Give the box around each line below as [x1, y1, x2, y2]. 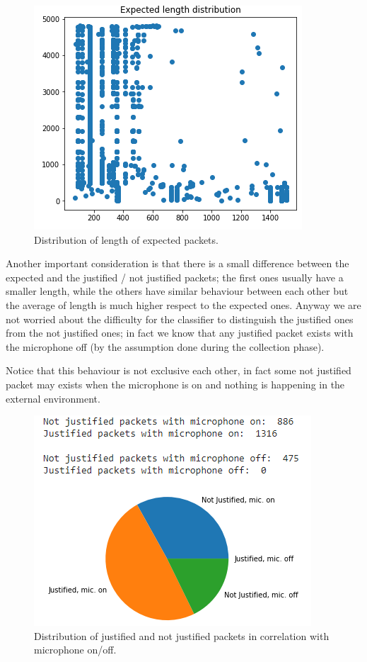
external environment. [6, 391, 100, 405]
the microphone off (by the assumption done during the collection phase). [6, 339, 325, 354]
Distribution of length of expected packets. [34, 232, 219, 247]
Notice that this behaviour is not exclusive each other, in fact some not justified [6, 363, 351, 378]
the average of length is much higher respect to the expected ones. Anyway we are [6, 297, 361, 312]
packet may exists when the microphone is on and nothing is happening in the [6, 376, 345, 391]
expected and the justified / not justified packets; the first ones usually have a [6, 269, 344, 284]
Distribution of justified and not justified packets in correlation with [34, 628, 330, 643]
